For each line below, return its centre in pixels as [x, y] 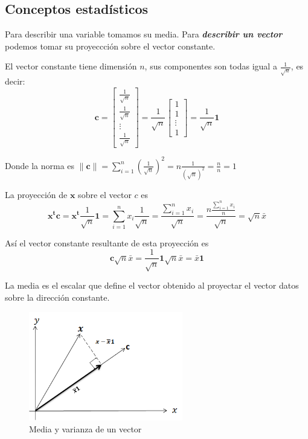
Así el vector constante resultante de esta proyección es [107, 242]
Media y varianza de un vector [85, 428]
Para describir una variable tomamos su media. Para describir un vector [144, 34]
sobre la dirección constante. [57, 297]
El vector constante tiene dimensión [71, 66]
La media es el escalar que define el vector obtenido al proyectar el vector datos [152, 285]
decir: [15, 81]
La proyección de [36, 194]
